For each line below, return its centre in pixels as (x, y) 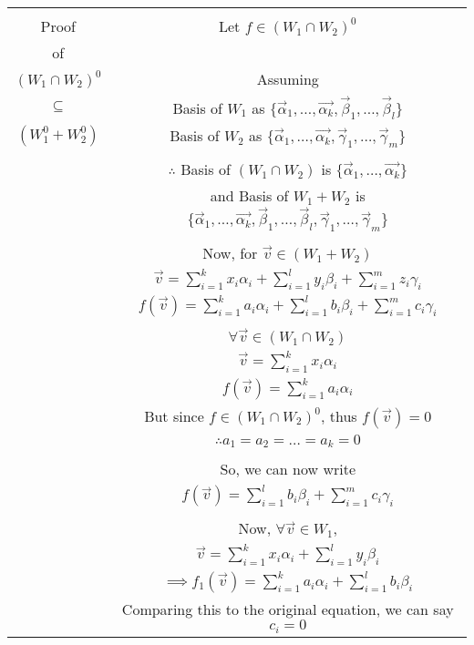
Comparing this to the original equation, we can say (288, 609)
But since (174, 415)
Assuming (288, 79)
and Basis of (249, 195)
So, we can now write (288, 469)
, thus (339, 415)
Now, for (230, 252)
